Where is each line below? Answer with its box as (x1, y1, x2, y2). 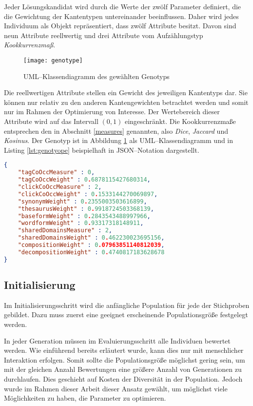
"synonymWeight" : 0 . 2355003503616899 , (18, 198, 147, 205)
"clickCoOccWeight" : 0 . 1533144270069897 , (18, 190, 158, 198)
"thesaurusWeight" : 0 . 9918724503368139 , (18, 205, 154, 212)
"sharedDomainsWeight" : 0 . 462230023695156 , (18, 234, 165, 242)
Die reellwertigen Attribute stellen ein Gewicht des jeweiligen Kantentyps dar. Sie (4, 87, 248, 98)
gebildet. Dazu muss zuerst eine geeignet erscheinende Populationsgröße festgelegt (4, 309, 248, 320)
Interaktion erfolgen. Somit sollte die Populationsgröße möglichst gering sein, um (4, 354, 245, 365)
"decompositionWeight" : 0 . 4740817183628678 (18, 248, 165, 256)
